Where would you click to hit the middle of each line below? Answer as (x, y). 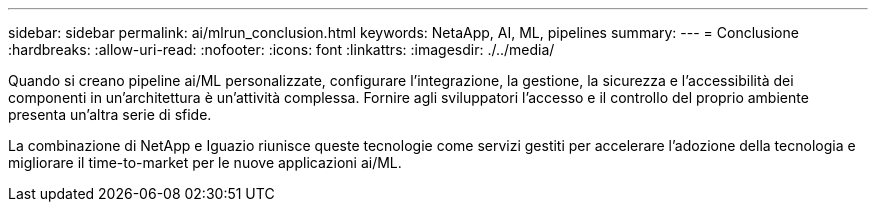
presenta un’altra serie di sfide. (110, 114)
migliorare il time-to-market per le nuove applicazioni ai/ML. (205, 162)
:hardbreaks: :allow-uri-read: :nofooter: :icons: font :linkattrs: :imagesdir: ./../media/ (281, 49)
